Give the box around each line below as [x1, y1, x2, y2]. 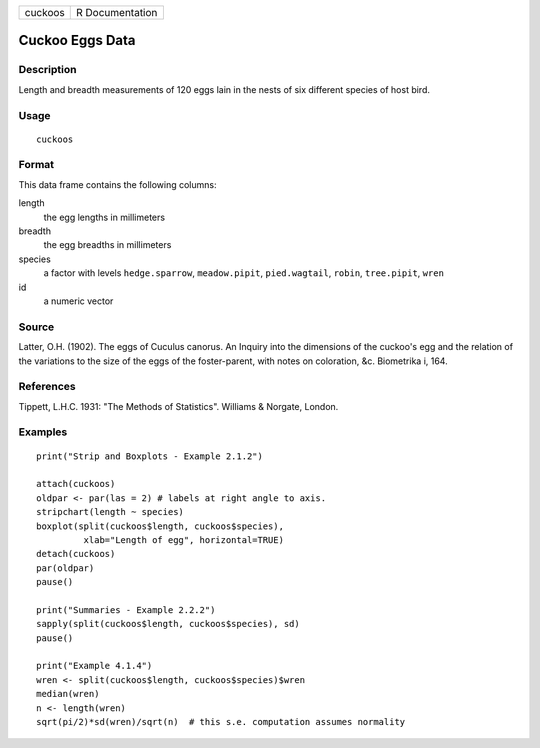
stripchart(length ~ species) [36, 506, 185, 518]
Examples [18, 425, 68, 439]
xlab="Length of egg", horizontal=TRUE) [83, 534, 285, 545]
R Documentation [76, 6, 158, 19]
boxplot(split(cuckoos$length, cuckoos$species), [36, 520, 285, 532]
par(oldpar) [36, 562, 95, 574]
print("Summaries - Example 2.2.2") [36, 604, 216, 615]
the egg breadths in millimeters [43, 239, 172, 251]
